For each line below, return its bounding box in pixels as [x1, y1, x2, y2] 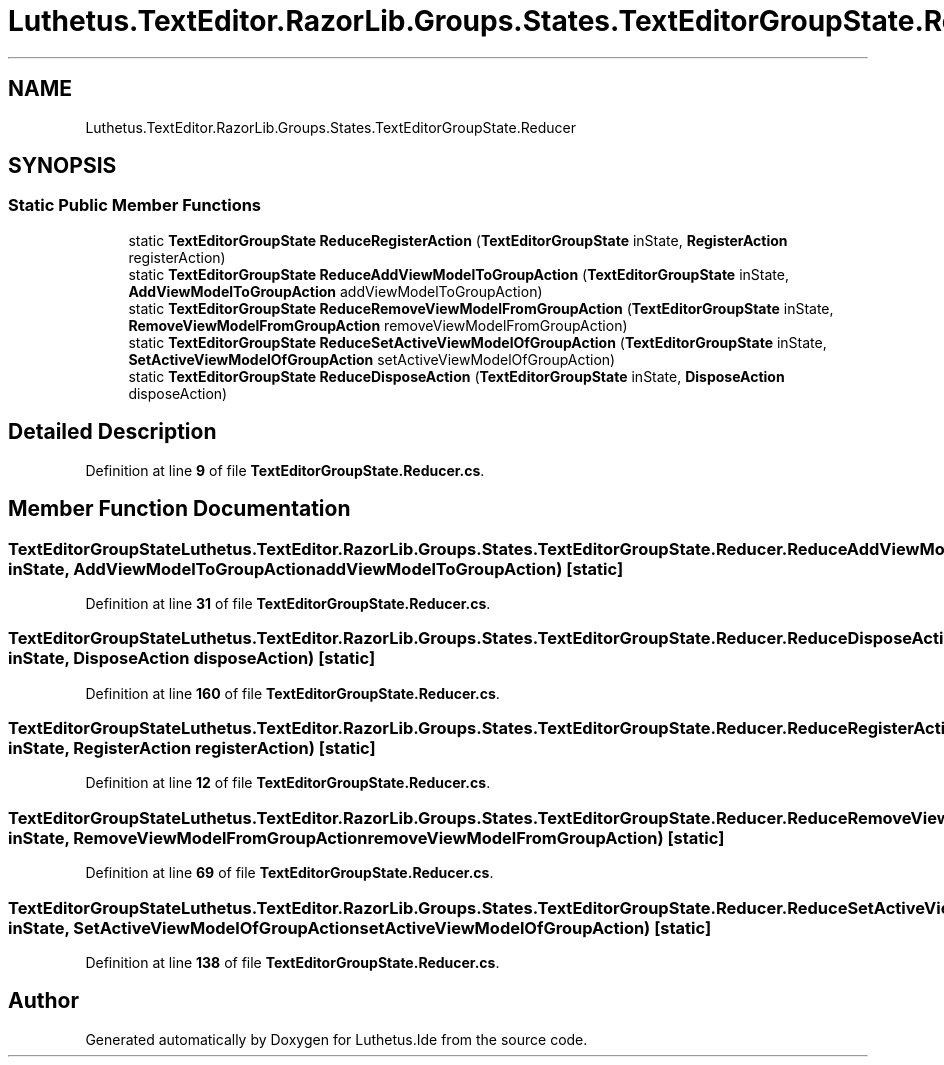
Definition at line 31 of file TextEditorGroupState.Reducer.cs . [85, 594, 491, 612]
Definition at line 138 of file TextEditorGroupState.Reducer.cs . [85, 953, 500, 971]
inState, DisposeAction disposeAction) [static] [8, 648, 376, 669]
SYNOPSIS [8, 153, 117, 179]
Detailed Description [8, 419, 217, 445]
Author [8, 988, 79, 1014]
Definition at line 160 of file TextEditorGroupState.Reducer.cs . [85, 684, 500, 702]
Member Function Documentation [8, 496, 351, 522]
